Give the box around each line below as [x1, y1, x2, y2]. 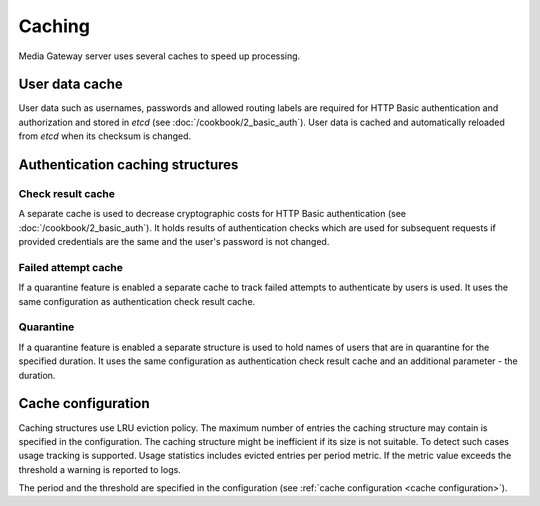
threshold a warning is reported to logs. [18, 463, 182, 475]
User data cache [18, 76, 124, 93]
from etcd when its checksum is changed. [18, 130, 192, 142]
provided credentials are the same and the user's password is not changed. [18, 236, 330, 248]
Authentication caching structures [18, 156, 239, 174]
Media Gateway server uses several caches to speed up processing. [18, 50, 301, 62]
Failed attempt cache [18, 260, 124, 274]
